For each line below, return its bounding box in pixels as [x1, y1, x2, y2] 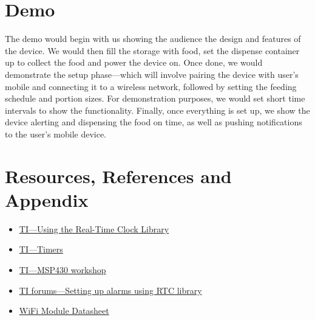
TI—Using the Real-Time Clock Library [19, 222, 169, 235]
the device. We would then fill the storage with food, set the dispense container [5, 44, 300, 57]
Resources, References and [5, 163, 232, 188]
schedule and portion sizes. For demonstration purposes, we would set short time [5, 92, 305, 105]
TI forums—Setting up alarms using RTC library [19, 283, 202, 296]
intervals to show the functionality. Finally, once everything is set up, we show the [5, 103, 310, 116]
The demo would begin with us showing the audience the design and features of [5, 32, 301, 45]
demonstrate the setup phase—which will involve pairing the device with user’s [5, 68, 299, 80]
